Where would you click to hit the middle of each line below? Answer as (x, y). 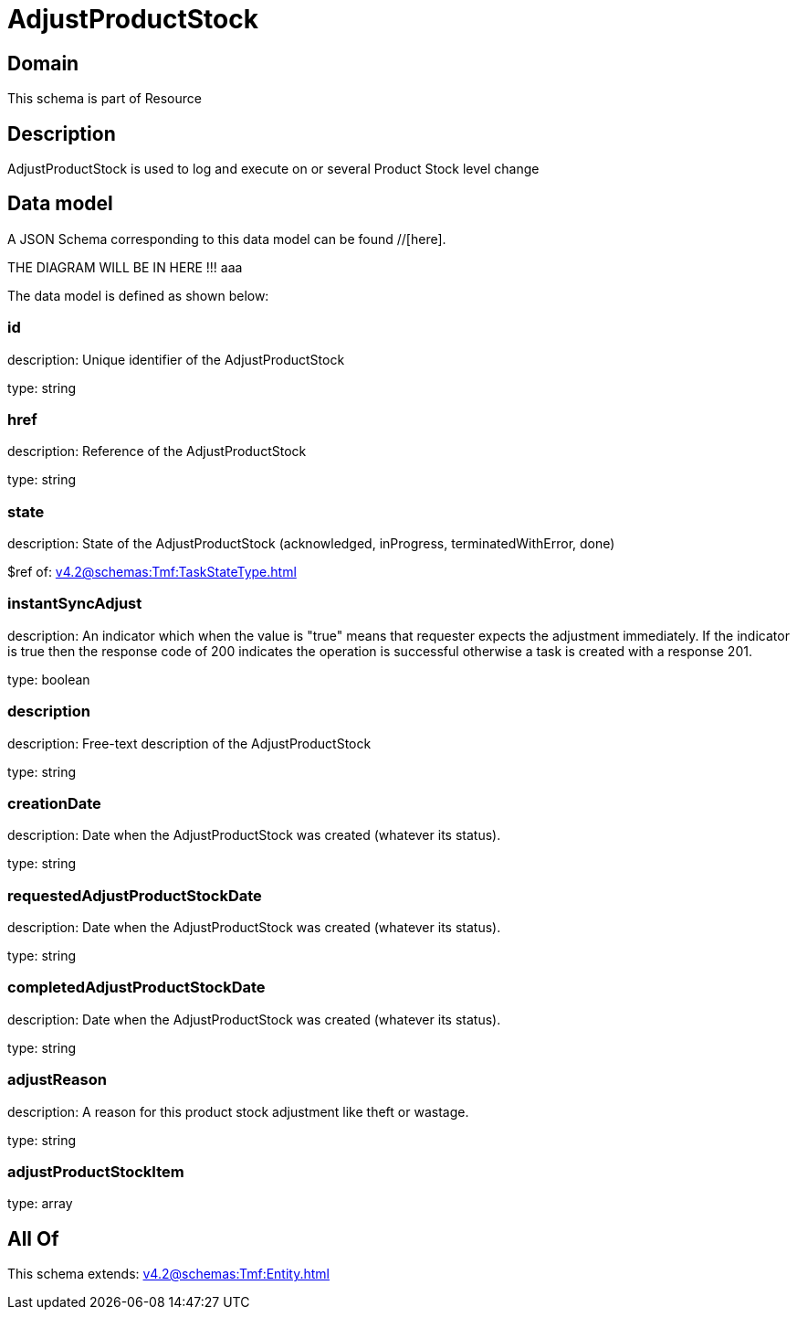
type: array (40, 1204)
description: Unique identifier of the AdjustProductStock (176, 359)
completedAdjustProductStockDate (136, 988)
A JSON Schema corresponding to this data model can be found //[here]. (227, 239)
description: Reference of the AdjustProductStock (157, 451)
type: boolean (49, 679)
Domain (43, 63)
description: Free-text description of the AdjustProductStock (189, 743)
